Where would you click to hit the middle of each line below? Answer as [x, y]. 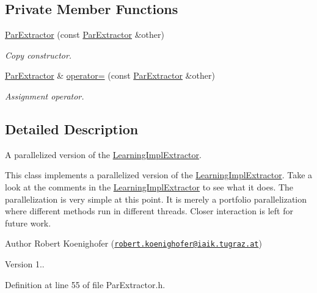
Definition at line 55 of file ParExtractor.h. [85, 284]
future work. [28, 222]
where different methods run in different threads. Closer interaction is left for [149, 211]
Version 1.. [25, 264]
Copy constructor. [38, 55]
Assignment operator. [45, 96]
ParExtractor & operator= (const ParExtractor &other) [110, 75]
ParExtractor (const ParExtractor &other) [85, 34]
